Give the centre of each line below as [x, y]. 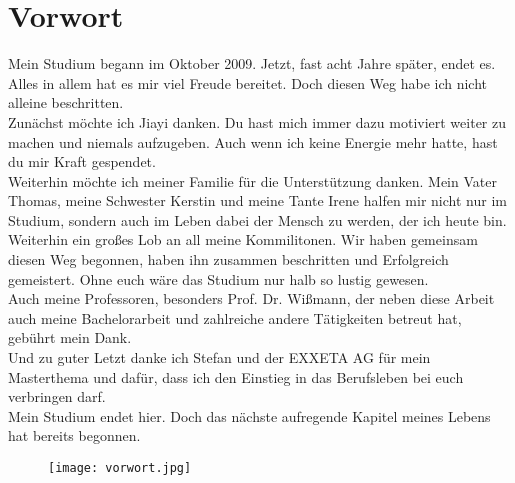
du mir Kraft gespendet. [82, 161]
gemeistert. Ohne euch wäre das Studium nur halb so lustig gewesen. [218, 278]
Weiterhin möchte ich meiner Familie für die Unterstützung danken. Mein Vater [252, 180]
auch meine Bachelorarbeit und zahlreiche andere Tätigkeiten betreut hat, [235, 317]
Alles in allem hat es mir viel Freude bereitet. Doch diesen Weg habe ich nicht [248, 82]
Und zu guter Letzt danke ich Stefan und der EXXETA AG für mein [219, 357]
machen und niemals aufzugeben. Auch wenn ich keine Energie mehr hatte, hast [253, 141]
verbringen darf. [57, 396]
